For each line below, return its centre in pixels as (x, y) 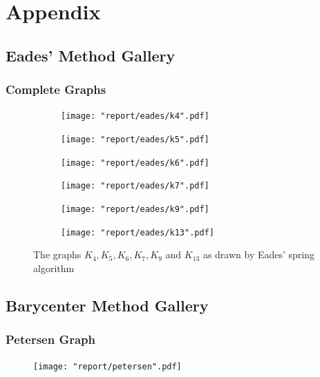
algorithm (54, 268)
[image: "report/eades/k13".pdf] (138, 232)
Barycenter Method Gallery (107, 305)
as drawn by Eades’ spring (259, 254)
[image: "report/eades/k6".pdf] (135, 163)
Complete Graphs (56, 89)
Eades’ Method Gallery (91, 55)
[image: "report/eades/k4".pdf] (135, 116)
